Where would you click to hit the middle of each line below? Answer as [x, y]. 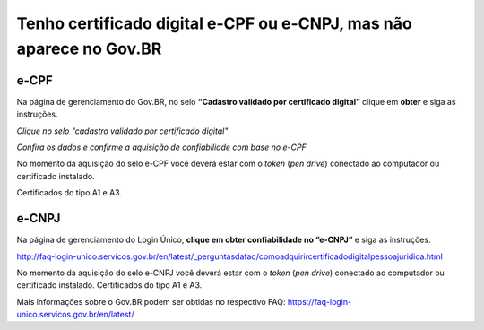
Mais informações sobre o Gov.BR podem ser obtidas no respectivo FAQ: [151, 301]
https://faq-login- [320, 301]
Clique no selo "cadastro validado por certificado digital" [122, 131]
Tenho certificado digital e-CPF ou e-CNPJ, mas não [214, 23]
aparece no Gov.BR [89, 48]
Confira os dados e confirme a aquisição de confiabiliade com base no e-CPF [161, 147]
